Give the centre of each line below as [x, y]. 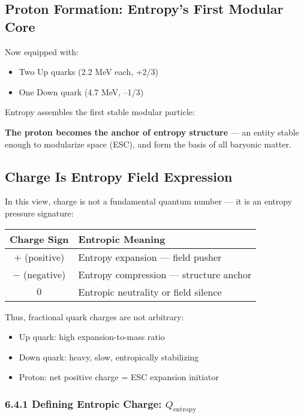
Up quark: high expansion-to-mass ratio [92, 337]
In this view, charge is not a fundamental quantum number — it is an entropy [149, 201]
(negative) [45, 274]
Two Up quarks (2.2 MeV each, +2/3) [89, 72]
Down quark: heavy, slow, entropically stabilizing [109, 357]
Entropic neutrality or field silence [150, 291]
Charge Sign [39, 239]
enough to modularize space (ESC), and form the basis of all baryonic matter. [148, 144]
